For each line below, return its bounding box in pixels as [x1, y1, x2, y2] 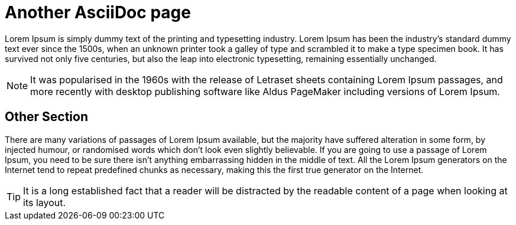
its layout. [23, 196, 66, 208]
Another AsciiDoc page [5, 2, 191, 22]
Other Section [5, 109, 88, 125]
